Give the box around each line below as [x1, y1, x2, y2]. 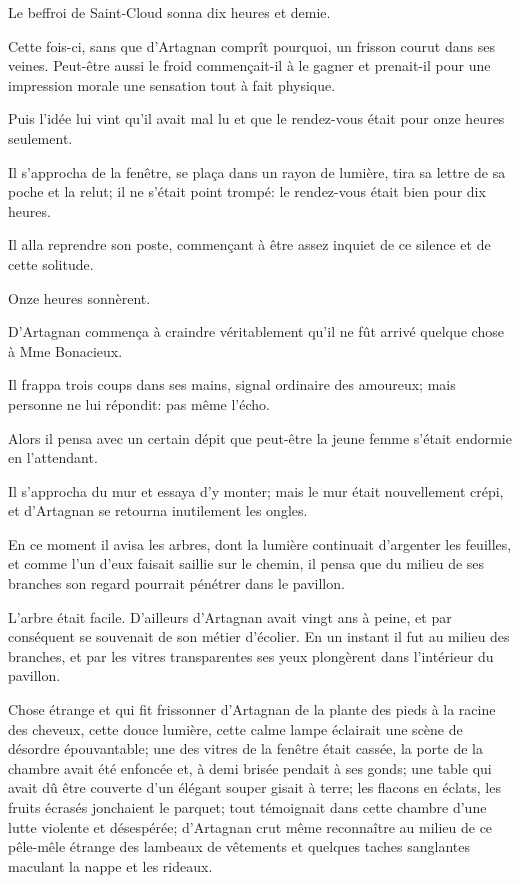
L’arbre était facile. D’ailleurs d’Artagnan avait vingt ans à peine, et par [8, 606, 452, 627]
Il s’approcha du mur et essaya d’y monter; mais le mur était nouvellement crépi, [8, 480, 504, 501]
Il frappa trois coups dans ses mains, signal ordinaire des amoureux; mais [8, 374, 456, 395]
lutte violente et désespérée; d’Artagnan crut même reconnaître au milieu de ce [8, 816, 493, 837]
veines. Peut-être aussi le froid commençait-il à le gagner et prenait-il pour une [8, 55, 491, 76]
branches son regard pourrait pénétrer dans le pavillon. [8, 573, 345, 594]
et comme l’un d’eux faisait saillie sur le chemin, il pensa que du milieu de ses [8, 553, 485, 574]
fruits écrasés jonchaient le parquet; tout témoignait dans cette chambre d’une [8, 797, 487, 817]
